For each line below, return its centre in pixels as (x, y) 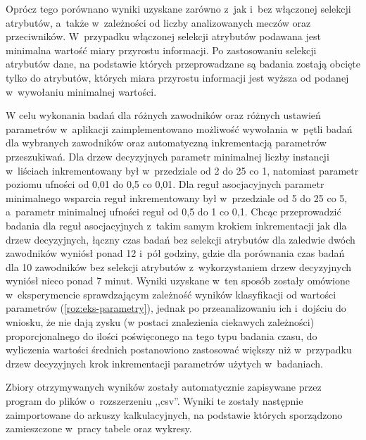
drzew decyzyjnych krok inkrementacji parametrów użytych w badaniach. (164, 363)
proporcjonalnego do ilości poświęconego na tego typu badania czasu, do (162, 335)
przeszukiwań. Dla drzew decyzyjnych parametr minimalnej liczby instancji (168, 156)
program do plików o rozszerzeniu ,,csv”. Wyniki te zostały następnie (154, 401)
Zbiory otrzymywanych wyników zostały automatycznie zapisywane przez (164, 387)
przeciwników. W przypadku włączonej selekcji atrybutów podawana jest (163, 36)
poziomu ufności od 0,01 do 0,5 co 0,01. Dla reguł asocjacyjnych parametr (165, 184)
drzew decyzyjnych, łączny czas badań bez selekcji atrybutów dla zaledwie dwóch (181, 239)
